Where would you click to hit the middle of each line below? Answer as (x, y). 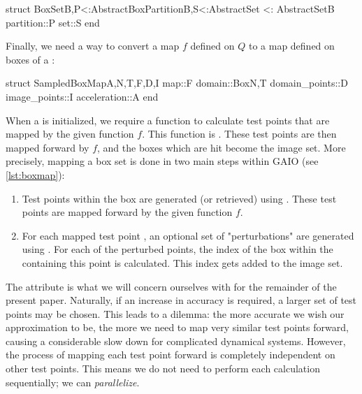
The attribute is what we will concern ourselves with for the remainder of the (171, 286)
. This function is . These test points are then (239, 134)
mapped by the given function (70, 134)
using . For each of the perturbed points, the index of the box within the (178, 249)
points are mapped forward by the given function (127, 212)
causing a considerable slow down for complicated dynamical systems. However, (176, 341)
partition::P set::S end (53, 22)
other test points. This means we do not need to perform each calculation (163, 369)
